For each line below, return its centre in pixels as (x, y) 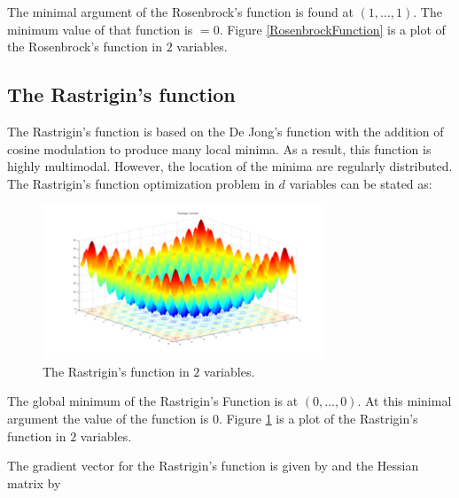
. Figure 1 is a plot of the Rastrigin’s (318, 419)
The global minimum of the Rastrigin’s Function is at (153, 401)
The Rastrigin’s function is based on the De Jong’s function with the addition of (226, 131)
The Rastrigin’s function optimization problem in (141, 183)
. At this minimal (405, 401)
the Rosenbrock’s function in (85, 47)
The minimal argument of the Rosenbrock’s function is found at (180, 12)
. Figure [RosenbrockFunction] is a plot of (332, 29)
